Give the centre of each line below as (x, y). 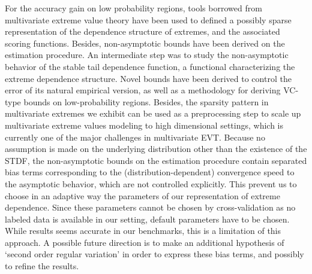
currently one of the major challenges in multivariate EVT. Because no (135, 137)
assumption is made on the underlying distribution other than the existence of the (156, 149)
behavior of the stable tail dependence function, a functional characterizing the (150, 66)
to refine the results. (42, 266)
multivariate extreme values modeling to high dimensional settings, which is (144, 125)
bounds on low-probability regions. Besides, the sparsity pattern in (146, 101)
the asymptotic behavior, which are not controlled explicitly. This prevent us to (151, 183)
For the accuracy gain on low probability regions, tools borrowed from (133, 8)
